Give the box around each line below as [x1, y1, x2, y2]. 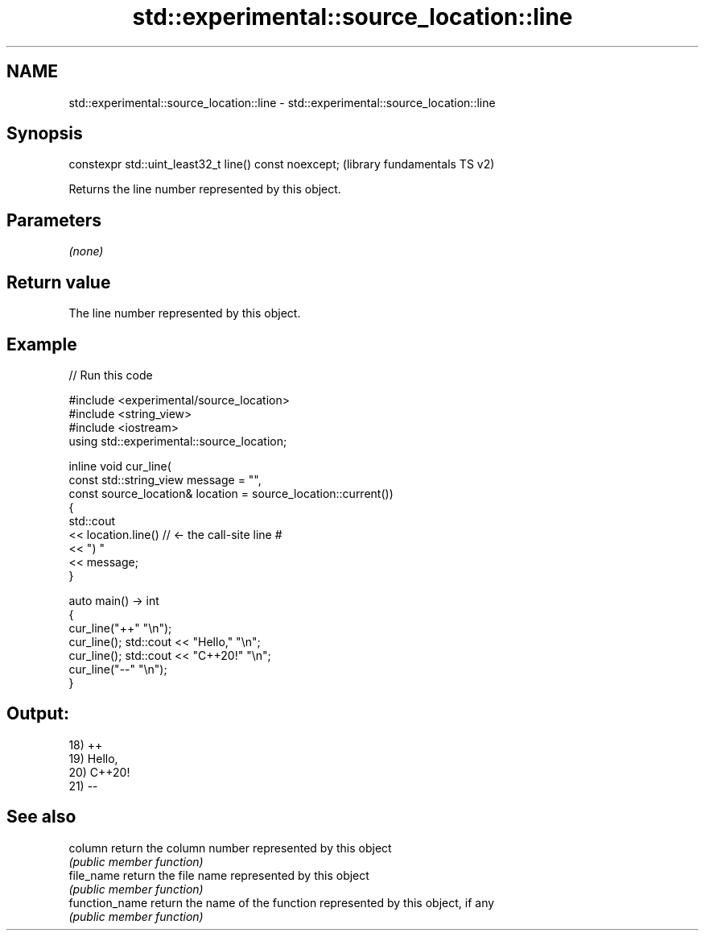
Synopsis [6, 123, 83, 144]
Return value [6, 272, 111, 292]
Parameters [6, 209, 101, 230]
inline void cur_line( [68, 458, 171, 473]
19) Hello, [68, 751, 118, 765]
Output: [6, 703, 69, 724]
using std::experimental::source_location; [68, 433, 287, 448]
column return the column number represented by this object [68, 840, 392, 855]
